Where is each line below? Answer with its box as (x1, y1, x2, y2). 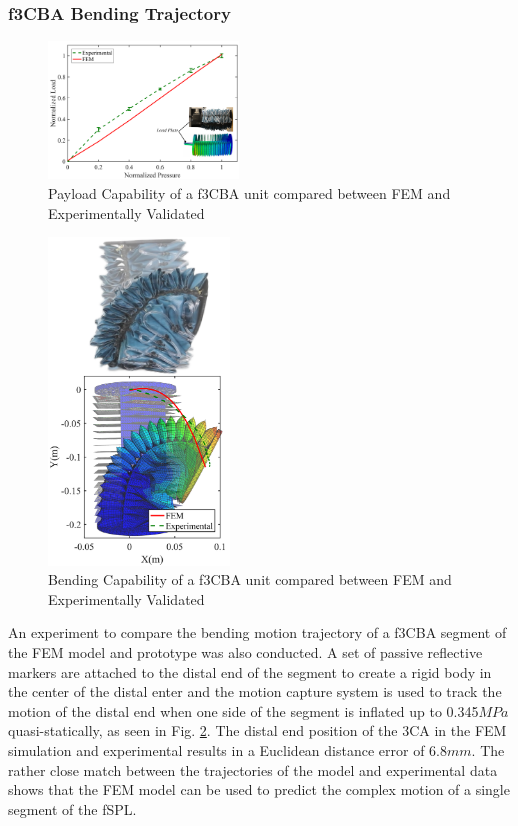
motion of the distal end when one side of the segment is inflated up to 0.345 (8, 700, 479, 721)
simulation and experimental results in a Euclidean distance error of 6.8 (8, 739, 447, 760)
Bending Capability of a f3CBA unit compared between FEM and (48, 569, 452, 590)
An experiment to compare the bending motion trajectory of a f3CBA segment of (8, 622, 507, 643)
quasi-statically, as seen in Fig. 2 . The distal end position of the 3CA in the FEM (8, 720, 507, 741)
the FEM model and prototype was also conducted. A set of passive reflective (8, 641, 483, 662)
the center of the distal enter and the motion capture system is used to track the (8, 681, 502, 702)
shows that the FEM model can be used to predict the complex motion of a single (8, 779, 510, 800)
